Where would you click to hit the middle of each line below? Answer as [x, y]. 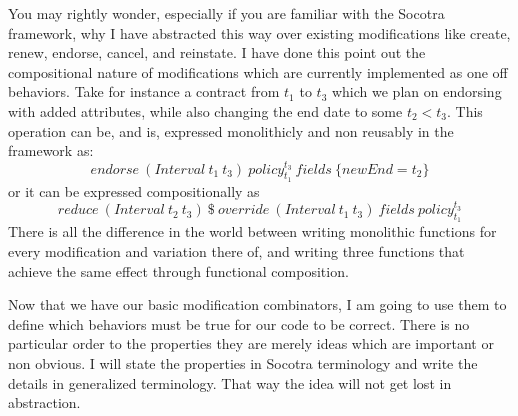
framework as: [51, 150]
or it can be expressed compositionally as [134, 190]
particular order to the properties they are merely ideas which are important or [251, 343]
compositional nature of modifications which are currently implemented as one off [258, 71]
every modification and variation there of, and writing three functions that [236, 251]
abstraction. [44, 402]
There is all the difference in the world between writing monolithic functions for [252, 231]
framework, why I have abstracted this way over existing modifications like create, [259, 32]
